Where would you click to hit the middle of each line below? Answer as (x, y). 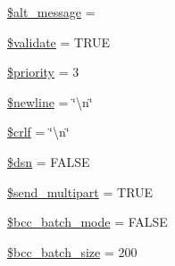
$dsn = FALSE (49, 161)
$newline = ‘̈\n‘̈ (50, 101)
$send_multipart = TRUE (80, 191)
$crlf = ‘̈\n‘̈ (38, 132)
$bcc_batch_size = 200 (72, 251)
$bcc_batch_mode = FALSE (87, 222)
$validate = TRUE (59, 42)
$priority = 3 (43, 72)
